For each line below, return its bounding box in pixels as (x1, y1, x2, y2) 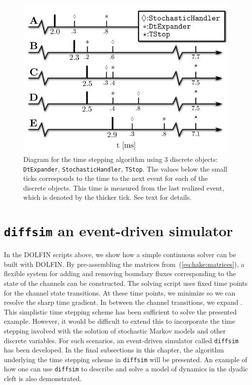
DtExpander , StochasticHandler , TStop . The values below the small (23, 163, 227, 174)
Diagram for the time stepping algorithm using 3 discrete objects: (23, 154, 218, 164)
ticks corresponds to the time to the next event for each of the (23, 173, 208, 183)
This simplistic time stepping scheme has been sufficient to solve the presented (4, 306, 237, 316)
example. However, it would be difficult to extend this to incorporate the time (4, 316, 235, 326)
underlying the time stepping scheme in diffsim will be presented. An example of (4, 354, 247, 364)
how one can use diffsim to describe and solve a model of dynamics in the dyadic (4, 364, 248, 374)
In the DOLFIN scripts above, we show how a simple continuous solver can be (4, 249, 236, 260)
